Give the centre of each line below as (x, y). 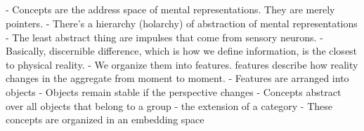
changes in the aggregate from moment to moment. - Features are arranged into (177, 78)
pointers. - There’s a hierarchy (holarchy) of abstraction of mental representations (182, 23)
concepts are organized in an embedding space (105, 119)
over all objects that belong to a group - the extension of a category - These (169, 105)
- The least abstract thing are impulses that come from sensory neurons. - (164, 37)
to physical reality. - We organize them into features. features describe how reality (182, 64)
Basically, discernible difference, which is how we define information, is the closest (182, 51)
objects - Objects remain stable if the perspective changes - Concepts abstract (174, 91)
